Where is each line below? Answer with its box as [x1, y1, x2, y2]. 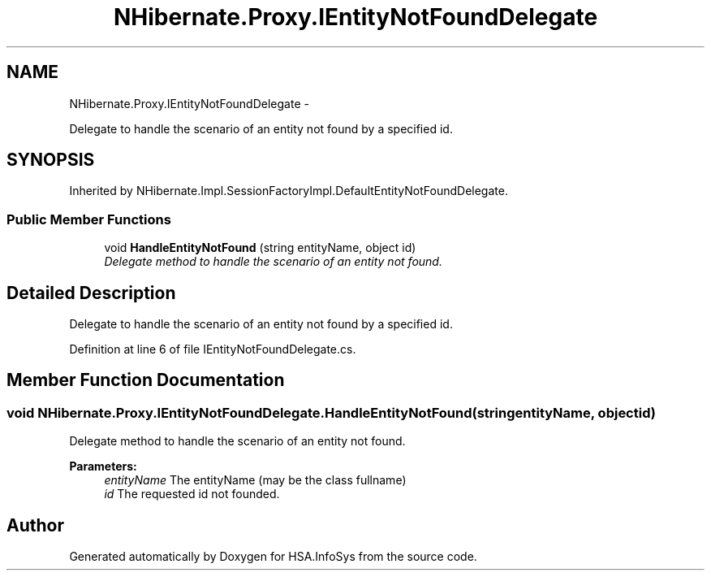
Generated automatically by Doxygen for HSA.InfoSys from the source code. [69, 549, 477, 564]
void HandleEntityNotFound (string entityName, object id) [104, 241, 416, 255]
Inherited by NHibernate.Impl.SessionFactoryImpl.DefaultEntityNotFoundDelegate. [69, 184, 508, 198]
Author [6, 514, 64, 536]
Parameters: [69, 459, 137, 474]
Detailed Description [6, 282, 176, 303]
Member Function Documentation [6, 370, 285, 391]
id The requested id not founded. [104, 487, 280, 501]
